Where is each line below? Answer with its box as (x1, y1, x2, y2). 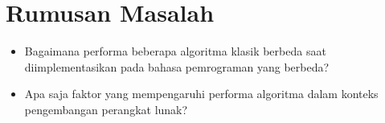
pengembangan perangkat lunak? (24, 100, 188, 117)
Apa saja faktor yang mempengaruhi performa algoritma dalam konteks (24, 85, 379, 102)
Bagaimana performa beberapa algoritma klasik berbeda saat (24, 43, 326, 59)
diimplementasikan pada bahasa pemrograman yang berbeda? (24, 58, 330, 75)
